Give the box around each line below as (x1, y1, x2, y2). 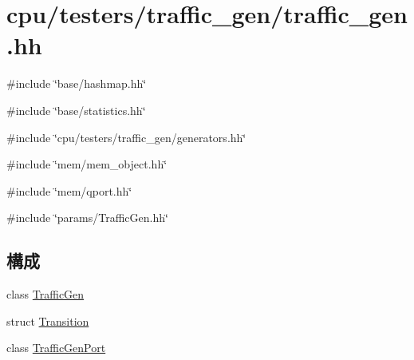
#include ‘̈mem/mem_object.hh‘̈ (6, 156, 168, 172)
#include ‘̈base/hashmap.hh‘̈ (6, 75, 147, 92)
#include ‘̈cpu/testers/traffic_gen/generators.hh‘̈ (6, 129, 246, 145)
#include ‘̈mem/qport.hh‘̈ (6, 182, 132, 199)
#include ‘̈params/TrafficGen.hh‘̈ (6, 209, 168, 226)
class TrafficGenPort (6, 339, 106, 356)
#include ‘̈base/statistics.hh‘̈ (6, 101, 146, 118)
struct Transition (6, 312, 89, 329)
